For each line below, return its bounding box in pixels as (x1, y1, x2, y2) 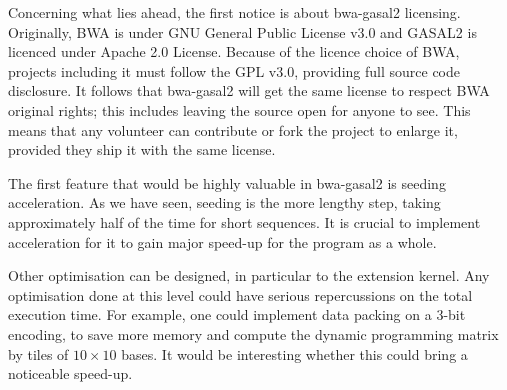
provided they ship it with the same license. (8, 139, 276, 160)
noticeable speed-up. (8, 363, 133, 384)
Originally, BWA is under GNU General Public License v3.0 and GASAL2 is (8, 21, 477, 42)
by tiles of (8, 343, 69, 364)
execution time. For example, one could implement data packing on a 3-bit (8, 304, 466, 325)
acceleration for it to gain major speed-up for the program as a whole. (8, 231, 437, 252)
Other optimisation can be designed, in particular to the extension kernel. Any (8, 265, 490, 286)
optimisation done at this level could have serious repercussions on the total (8, 284, 473, 305)
